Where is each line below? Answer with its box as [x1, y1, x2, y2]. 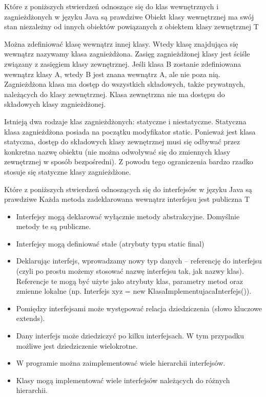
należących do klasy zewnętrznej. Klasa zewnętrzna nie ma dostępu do [4, 88, 225, 99]
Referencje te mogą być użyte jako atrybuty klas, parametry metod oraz [16, 275, 243, 286]
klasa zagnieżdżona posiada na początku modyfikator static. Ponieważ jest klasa [4, 126, 256, 137]
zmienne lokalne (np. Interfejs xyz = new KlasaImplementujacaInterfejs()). [16, 286, 252, 296]
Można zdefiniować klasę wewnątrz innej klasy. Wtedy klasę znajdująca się [4, 38, 238, 49]
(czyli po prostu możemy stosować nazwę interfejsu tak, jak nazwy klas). [16, 266, 244, 276]
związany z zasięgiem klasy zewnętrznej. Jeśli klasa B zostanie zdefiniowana [4, 58, 241, 69]
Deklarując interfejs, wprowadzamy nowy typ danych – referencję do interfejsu [16, 255, 262, 266]
